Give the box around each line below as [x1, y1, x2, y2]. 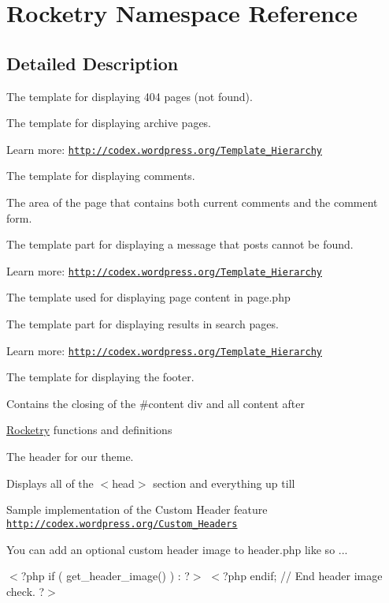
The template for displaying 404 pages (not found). [6, 88, 253, 104]
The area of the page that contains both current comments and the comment [6, 194, 378, 211]
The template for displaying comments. [6, 167, 195, 184]
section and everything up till [153, 474, 295, 491]
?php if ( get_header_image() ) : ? [20, 567, 190, 584]
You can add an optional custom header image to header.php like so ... [6, 541, 348, 557]
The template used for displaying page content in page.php [6, 289, 291, 305]
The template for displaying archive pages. [6, 114, 212, 131]
